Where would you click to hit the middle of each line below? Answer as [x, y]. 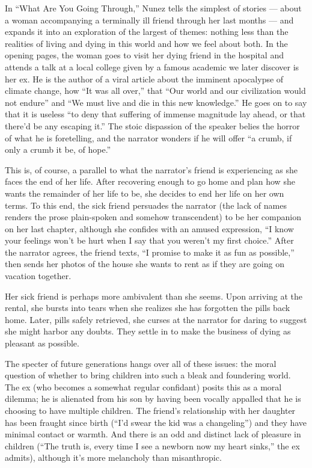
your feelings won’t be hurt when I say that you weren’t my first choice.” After [149, 240]
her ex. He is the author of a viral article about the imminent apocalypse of [144, 79]
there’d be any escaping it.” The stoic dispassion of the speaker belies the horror [152, 125]
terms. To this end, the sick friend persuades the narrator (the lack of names [146, 205]
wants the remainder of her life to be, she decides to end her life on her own [145, 193]
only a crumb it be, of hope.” [58, 149]
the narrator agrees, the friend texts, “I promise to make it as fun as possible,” [150, 252]
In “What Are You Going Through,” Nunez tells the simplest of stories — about [153, 8]
